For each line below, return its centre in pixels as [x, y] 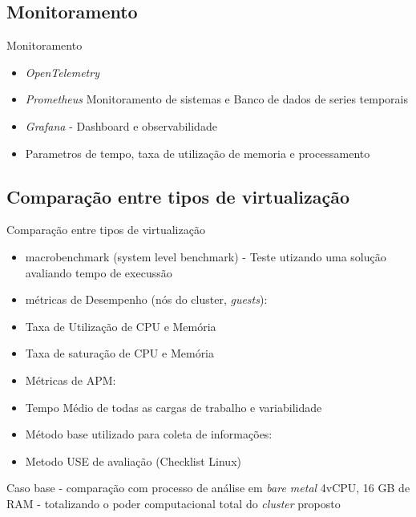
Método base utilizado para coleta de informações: [149, 434]
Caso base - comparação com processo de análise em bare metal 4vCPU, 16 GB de [208, 488]
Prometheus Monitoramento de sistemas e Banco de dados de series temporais [217, 99]
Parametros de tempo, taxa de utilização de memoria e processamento [198, 153]
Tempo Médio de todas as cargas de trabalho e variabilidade [174, 407]
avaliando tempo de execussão [99, 272]
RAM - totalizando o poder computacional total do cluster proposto [174, 503]
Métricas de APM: [71, 380]
